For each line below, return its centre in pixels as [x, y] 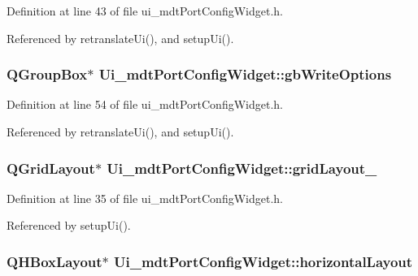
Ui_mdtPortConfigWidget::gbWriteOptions [245, 74]
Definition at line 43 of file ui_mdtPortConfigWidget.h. [145, 11]
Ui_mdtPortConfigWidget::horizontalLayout [263, 261]
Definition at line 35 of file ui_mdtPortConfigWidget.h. [145, 198]
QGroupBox [47, 74]
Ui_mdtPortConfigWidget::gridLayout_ [242, 168]
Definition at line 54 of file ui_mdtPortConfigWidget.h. [145, 104]
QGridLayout [51, 168]
